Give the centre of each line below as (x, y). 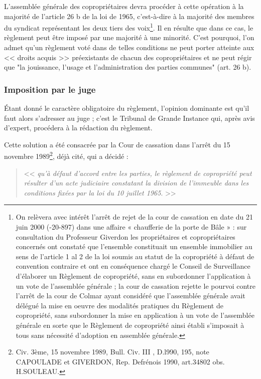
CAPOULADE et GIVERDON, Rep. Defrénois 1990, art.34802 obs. (120, 361)
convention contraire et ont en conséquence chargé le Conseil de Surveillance (133, 266)
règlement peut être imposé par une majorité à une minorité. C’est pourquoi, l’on (129, 37)
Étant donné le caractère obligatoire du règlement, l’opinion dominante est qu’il (127, 108)
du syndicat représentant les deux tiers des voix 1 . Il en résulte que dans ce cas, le (129, 27)
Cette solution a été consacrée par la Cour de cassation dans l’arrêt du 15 (117, 144)
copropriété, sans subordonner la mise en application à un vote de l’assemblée (135, 315)
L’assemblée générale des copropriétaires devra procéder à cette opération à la (124, 6)
